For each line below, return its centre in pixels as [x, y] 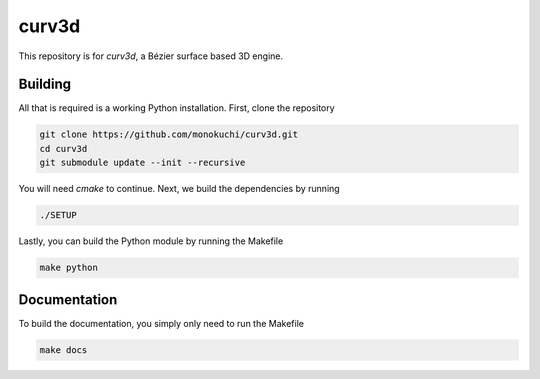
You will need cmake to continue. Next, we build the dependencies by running [179, 189]
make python [69, 268]
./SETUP [58, 215]
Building [45, 84]
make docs [63, 349]
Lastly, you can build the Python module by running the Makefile [151, 241]
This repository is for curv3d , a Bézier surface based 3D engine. [151, 56]
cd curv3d [63, 148]
